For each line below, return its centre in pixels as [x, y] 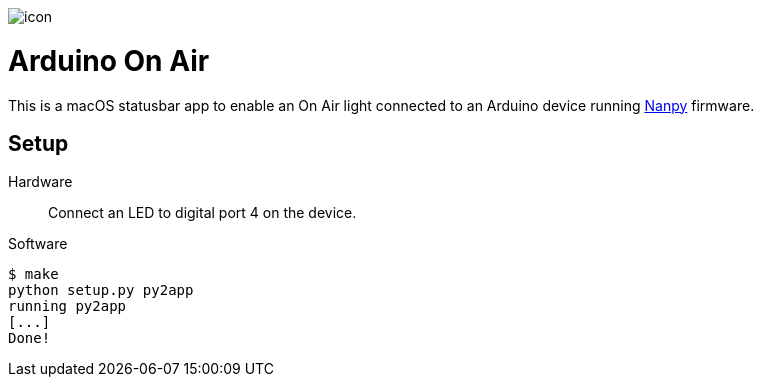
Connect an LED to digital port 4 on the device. [202, 213]
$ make [33, 274]
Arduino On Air [109, 60]
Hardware [40, 182]
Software [38, 244]
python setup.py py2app [101, 290]
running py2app [67, 306]
